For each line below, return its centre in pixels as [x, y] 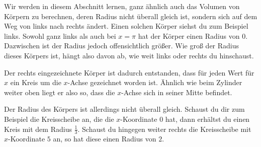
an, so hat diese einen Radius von [105, 139]
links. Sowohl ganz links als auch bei [60, 35]
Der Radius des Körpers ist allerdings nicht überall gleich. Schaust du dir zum [124, 109]
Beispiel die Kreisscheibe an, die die [59, 119]
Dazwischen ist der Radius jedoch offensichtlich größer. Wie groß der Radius [122, 46]
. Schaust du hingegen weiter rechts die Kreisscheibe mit [164, 129]
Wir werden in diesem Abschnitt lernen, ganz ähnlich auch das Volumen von [122, 6]
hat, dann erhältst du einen [207, 119]
